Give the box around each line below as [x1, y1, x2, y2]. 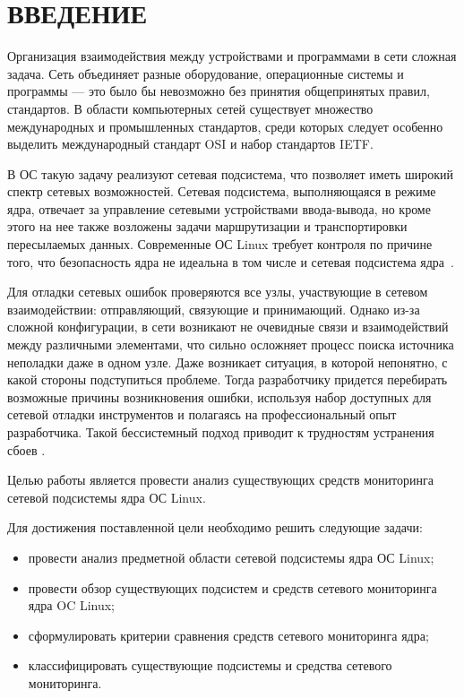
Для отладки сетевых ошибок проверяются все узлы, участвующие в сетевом [7, 282, 428, 301]
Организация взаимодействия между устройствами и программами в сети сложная [7, 47, 457, 65]
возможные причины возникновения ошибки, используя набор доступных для [7, 387, 432, 406]
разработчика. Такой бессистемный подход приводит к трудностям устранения [7, 423, 434, 441]
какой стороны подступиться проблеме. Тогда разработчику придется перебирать [7, 370, 448, 389]
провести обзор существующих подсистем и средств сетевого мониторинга [28, 578, 437, 597]
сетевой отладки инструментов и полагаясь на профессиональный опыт [7, 405, 397, 424]
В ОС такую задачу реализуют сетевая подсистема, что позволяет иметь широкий [7, 164, 454, 183]
